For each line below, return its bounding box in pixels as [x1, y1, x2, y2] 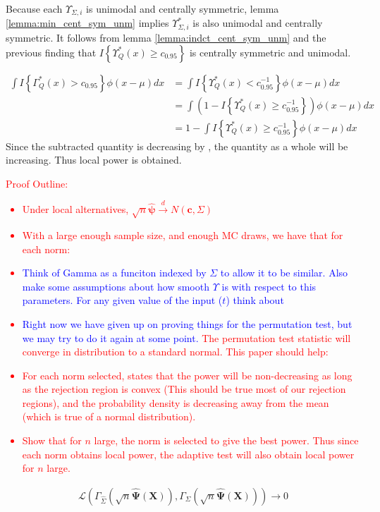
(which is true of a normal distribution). [22, 409, 196, 424]
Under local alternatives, [22, 202, 129, 217]
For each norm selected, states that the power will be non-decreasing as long [22, 367, 353, 382]
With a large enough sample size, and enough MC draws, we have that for [22, 227, 343, 242]
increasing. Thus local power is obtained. [6, 152, 182, 167]
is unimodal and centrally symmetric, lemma [86, 1, 279, 16]
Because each [6, 1, 63, 16]
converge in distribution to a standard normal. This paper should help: [22, 344, 329, 359]
